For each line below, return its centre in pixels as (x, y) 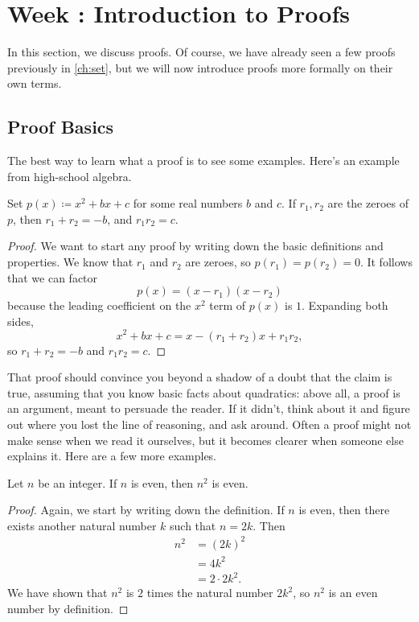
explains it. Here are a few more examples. (112, 456)
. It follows (386, 262)
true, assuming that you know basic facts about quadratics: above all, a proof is (204, 392)
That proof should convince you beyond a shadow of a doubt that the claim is (200, 377)
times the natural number (210, 593)
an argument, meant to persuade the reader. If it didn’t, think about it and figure (209, 408)
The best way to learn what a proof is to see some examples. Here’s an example (203, 161)
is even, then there (344, 510)
